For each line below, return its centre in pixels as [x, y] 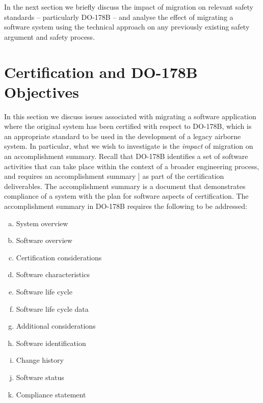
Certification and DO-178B [101, 72]
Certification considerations [59, 257]
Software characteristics [53, 274]
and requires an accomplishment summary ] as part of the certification [114, 176]
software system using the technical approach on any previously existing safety [127, 27]
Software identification [51, 343]
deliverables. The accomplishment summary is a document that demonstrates [125, 186]
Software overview [44, 240]
